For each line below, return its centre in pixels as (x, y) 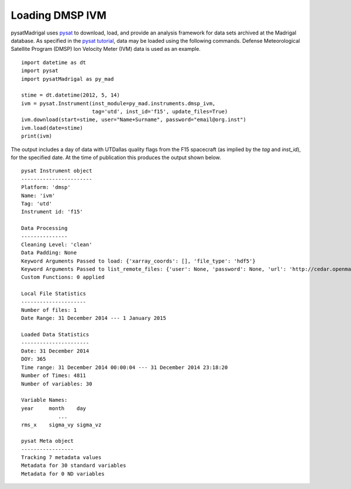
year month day (54, 408)
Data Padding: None (49, 253)
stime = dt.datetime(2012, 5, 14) (70, 95)
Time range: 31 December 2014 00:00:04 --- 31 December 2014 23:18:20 (125, 367)
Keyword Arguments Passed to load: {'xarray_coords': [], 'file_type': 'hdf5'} (138, 261)
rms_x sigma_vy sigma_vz (61, 425)
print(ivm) (37, 136)
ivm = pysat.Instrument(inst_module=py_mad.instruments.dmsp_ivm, (118, 103)
